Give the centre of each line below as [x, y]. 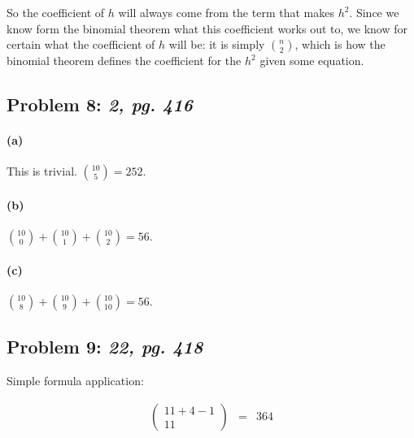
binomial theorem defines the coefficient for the [124, 61]
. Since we [374, 12]
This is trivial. [42, 171]
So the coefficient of [56, 12]
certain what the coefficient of [81, 44]
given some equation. [312, 61]
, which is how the [340, 44]
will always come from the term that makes [226, 12]
